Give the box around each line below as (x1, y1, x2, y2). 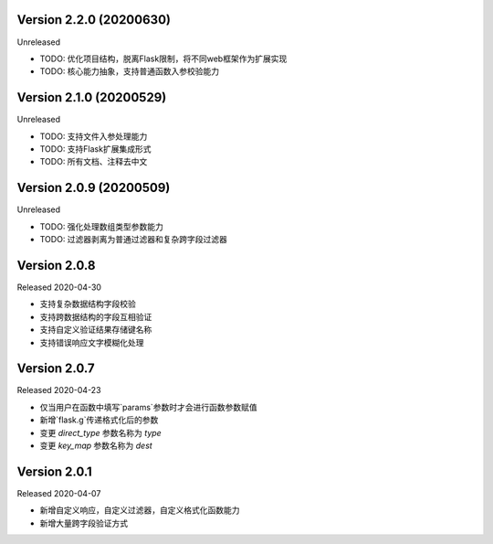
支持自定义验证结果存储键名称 (39, 325, 152, 336)
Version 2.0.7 (16, 361, 95, 377)
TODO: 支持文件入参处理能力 (39, 131, 148, 142)
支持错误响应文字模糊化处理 (39, 336, 144, 347)
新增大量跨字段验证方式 (39, 517, 128, 528)
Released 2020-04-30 (16, 282, 102, 293)
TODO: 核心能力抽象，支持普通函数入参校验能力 (39, 66, 220, 77)
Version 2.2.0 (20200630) (16, 12, 171, 27)
